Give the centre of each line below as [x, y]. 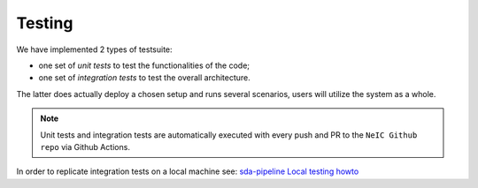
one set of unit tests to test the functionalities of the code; [144, 65]
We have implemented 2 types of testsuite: [94, 49]
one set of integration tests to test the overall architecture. [145, 78]
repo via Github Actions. [85, 147]
